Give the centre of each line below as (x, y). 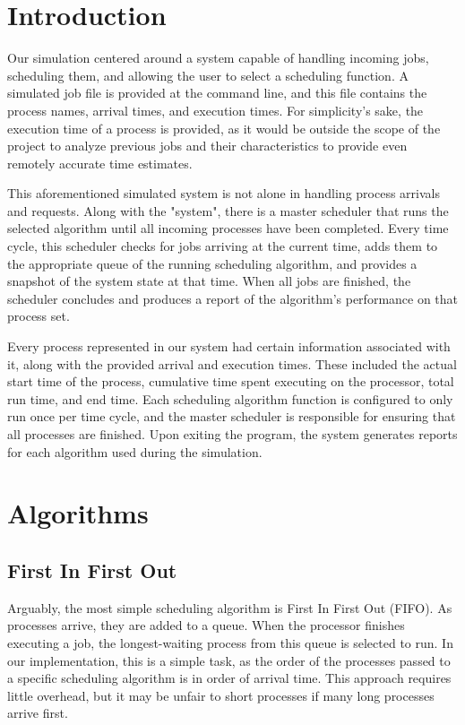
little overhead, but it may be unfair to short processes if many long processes (221, 695)
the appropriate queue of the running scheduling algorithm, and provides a (212, 263)
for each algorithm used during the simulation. (135, 451)
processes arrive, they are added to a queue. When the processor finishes (206, 625)
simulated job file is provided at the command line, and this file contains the (217, 93)
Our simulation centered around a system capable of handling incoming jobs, (218, 58)
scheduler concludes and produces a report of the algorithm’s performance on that (233, 298)
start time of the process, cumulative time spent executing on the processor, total (231, 381)
